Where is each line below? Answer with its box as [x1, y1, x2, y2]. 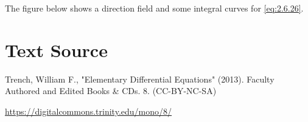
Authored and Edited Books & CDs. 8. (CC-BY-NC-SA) [5, 84, 217, 97]
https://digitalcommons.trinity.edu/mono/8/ [5, 104, 172, 117]
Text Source [5, 37, 108, 62]
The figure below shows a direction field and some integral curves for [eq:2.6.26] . [5, 2, 304, 14]
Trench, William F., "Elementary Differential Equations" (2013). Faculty [5, 72, 275, 85]
